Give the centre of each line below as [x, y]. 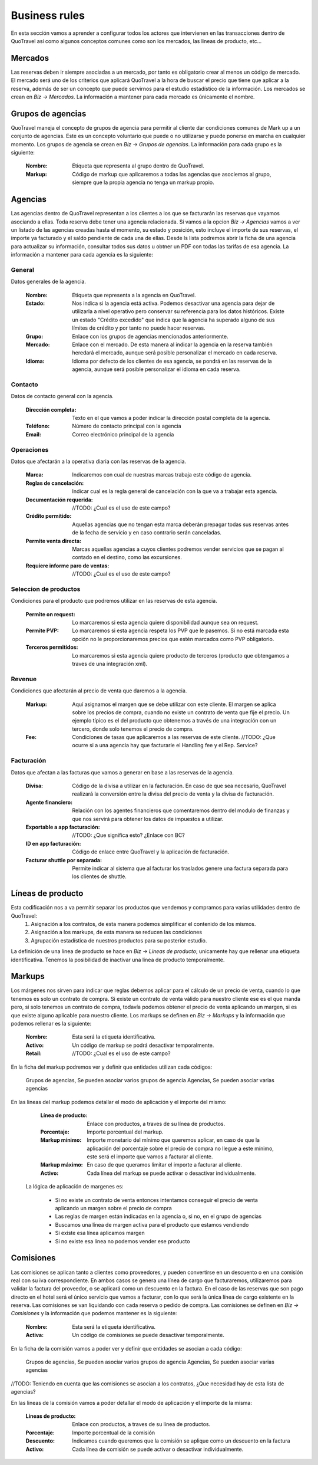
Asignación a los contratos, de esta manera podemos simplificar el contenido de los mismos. [143, 924]
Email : [33, 434]
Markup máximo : [62, 1165]
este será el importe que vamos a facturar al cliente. [150, 1157]
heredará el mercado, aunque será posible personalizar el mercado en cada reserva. [175, 353]
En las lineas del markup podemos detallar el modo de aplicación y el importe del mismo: [119, 1102]
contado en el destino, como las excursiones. [127, 557]
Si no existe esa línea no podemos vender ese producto [122, 1241]
